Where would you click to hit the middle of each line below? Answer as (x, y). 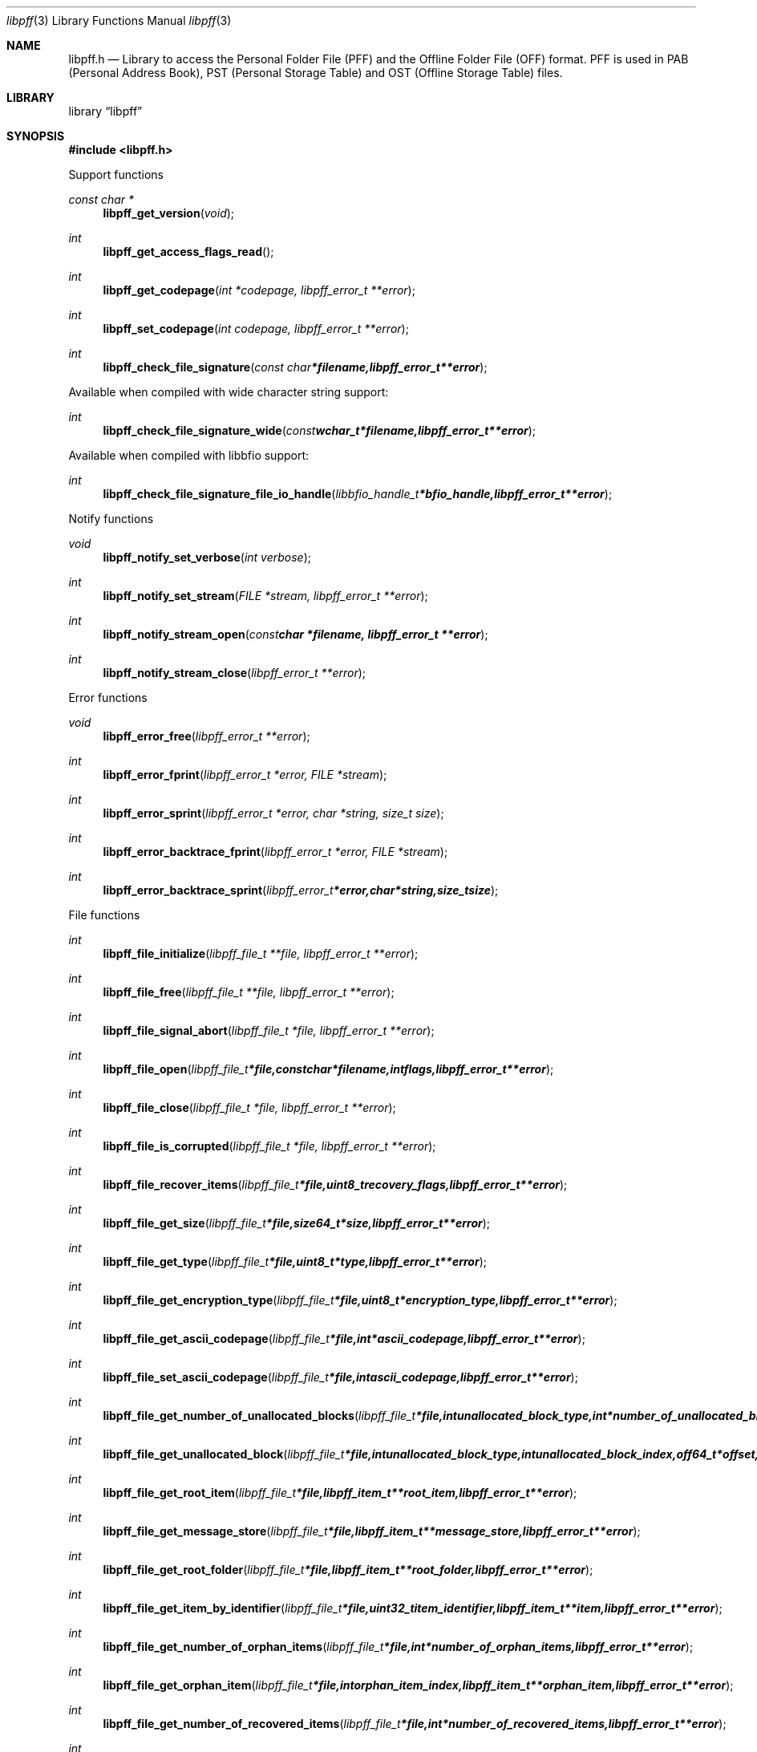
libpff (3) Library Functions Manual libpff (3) (119, 20)
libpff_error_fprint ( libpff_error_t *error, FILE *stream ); (245, 775)
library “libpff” (105, 111)
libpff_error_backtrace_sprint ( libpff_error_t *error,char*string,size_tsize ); (301, 890)
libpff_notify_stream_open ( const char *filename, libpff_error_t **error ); (296, 634)
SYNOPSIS (36, 136)
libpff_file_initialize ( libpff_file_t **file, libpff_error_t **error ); (261, 953)
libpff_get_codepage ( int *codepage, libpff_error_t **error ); (259, 290)
